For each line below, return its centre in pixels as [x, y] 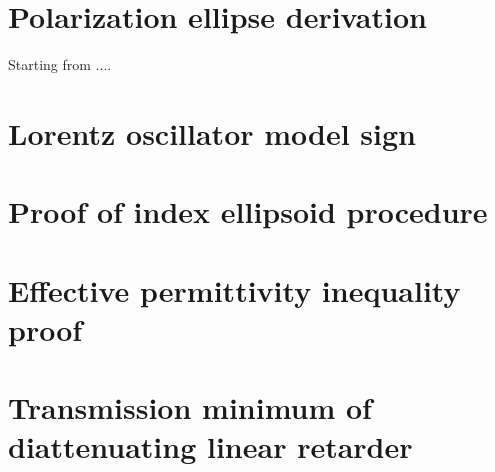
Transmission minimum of [190, 407]
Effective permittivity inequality [234, 289]
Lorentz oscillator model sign [212, 132]
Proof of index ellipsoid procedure [248, 211]
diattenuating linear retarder [210, 446]
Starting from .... [60, 64]
